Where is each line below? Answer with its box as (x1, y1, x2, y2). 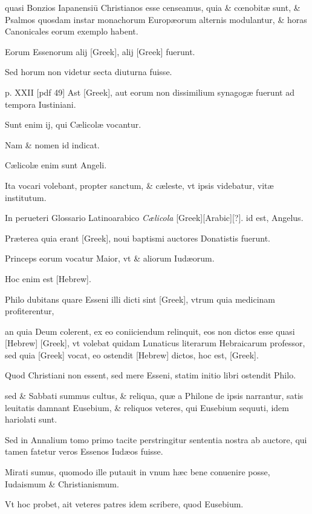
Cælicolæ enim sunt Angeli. (5, 159, 107, 171)
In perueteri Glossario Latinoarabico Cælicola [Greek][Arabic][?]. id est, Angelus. (5, 211, 304, 224)
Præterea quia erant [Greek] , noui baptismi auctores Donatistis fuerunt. (5, 231, 270, 244)
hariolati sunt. (5, 413, 57, 426)
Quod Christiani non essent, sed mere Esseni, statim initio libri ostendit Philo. (5, 369, 296, 381)
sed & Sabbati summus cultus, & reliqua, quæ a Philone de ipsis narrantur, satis (5, 389, 304, 402)
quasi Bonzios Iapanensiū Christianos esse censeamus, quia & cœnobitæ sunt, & (5, 1, 301, 13)
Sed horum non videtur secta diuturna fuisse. (5, 65, 172, 78)
